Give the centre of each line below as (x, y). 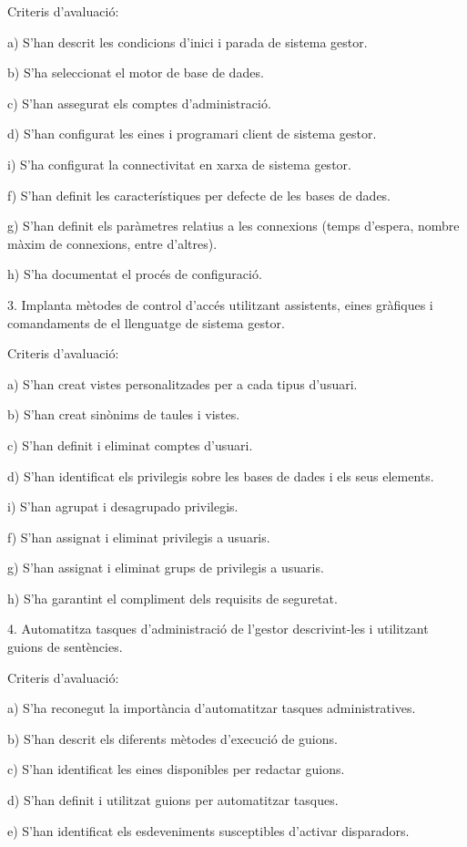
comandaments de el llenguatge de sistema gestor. (146, 322)
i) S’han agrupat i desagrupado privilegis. (123, 506)
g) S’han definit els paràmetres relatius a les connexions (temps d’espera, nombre (233, 226)
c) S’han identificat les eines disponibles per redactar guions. (176, 769)
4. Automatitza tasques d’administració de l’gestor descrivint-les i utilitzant (218, 629)
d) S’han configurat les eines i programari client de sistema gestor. (192, 134)
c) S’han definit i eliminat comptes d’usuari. (130, 444)
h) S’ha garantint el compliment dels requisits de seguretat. (173, 598)
